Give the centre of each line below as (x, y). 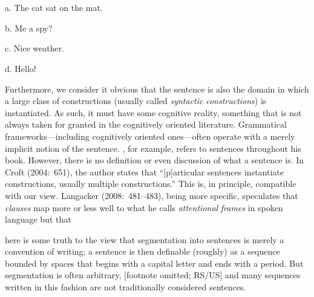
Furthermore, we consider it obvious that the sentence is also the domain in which (157, 89)
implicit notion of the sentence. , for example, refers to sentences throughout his (153, 148)
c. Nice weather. (35, 48)
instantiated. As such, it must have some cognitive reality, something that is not (153, 112)
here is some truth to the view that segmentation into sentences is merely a (145, 239)
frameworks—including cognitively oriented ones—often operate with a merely (150, 136)
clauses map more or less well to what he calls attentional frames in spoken (144, 207)
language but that (38, 219)
